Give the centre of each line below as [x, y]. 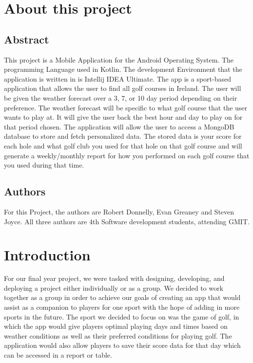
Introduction [47, 255]
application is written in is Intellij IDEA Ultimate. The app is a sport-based [117, 78]
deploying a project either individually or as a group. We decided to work [114, 288]
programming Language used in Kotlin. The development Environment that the [123, 69]
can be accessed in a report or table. [58, 354]
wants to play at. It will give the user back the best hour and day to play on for [123, 117]
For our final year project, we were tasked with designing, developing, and [114, 278]
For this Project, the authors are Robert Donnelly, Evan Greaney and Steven [119, 211]
